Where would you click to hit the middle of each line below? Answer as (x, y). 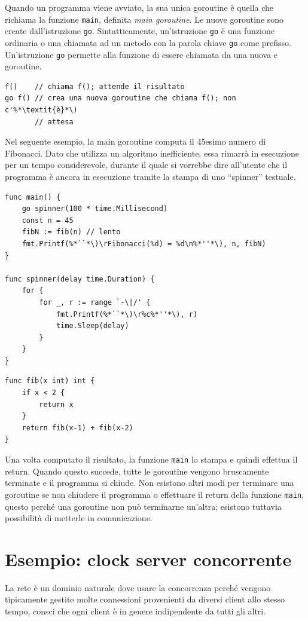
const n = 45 (48, 220)
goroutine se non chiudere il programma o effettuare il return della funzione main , (154, 494)
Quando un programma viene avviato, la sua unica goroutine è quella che (139, 7)
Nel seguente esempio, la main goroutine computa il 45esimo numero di (135, 141)
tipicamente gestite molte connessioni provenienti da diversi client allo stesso (145, 599)
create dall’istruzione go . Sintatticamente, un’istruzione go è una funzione (140, 31)
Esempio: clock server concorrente (148, 559)
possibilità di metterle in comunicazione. (79, 518)
